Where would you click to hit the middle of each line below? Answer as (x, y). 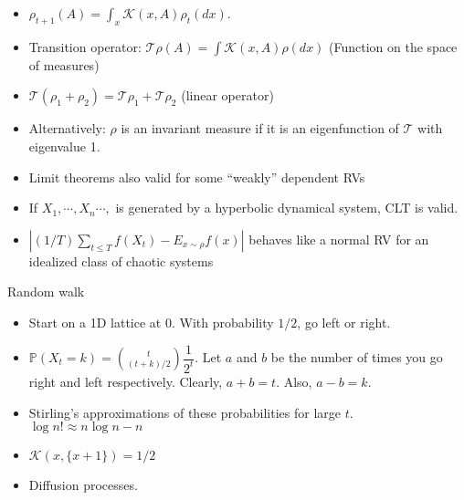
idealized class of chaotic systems (121, 260)
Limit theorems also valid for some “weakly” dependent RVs (197, 177)
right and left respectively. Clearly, (126, 381)
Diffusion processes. (83, 485)
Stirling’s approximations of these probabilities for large (185, 412)
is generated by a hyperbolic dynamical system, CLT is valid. (287, 208)
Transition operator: (85, 46)
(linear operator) (227, 95)
